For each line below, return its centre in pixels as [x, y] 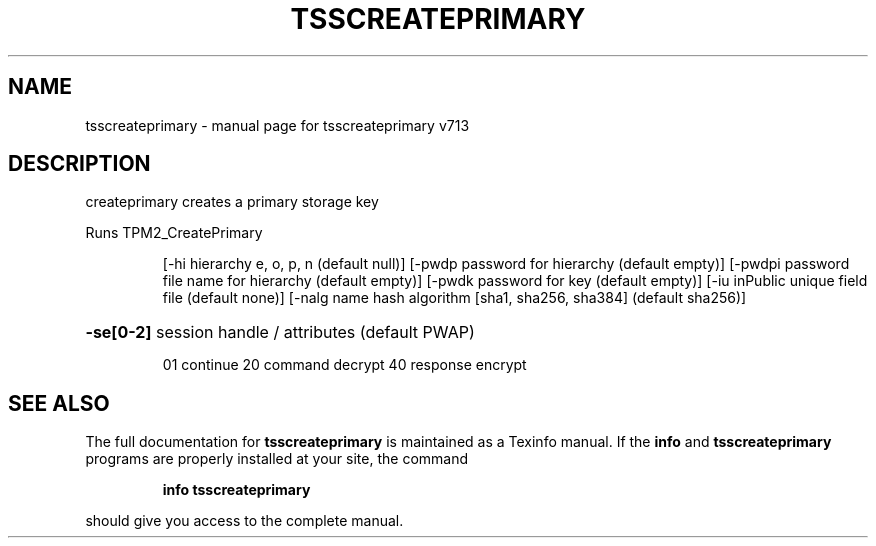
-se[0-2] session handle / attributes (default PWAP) [280, 332]
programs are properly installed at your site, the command [277, 459]
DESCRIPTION [79, 164]
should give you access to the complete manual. [244, 521]
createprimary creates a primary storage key [232, 202]
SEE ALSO [59, 403]
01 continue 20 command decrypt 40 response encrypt [344, 365]
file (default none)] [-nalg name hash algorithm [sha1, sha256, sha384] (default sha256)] [454, 298]
